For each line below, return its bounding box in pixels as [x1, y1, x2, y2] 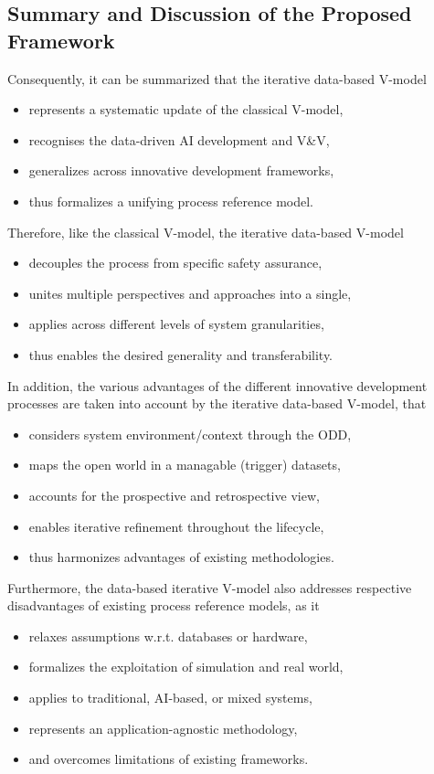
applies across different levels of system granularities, [28, 314, 324, 334]
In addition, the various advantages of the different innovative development [7, 376, 428, 395]
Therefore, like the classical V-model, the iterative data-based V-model [7, 222, 404, 241]
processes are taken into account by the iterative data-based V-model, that [7, 394, 427, 413]
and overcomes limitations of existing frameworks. [28, 749, 309, 769]
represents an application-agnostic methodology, [28, 718, 298, 737]
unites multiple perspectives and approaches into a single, [28, 283, 352, 302]
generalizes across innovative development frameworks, [28, 161, 334, 180]
